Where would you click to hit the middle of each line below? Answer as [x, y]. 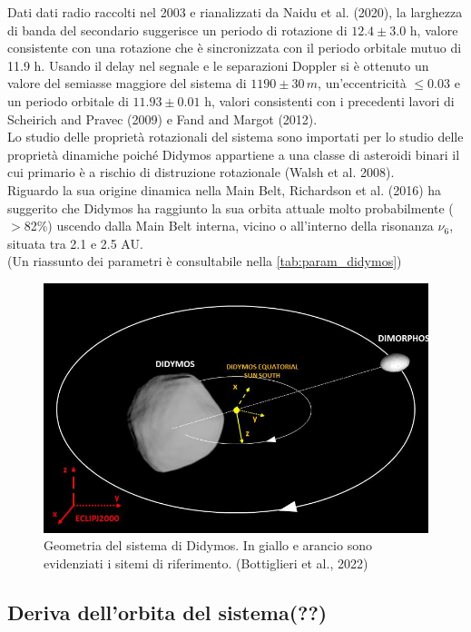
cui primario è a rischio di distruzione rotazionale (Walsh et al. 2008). [201, 172]
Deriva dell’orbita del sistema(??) [167, 612]
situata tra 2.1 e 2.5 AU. [75, 243]
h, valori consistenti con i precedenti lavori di [329, 100]
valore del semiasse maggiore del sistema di [127, 83]
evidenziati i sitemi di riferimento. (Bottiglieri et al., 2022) [206, 563]
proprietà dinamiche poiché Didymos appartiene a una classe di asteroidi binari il [234, 154]
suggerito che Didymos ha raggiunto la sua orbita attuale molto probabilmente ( [231, 207]
